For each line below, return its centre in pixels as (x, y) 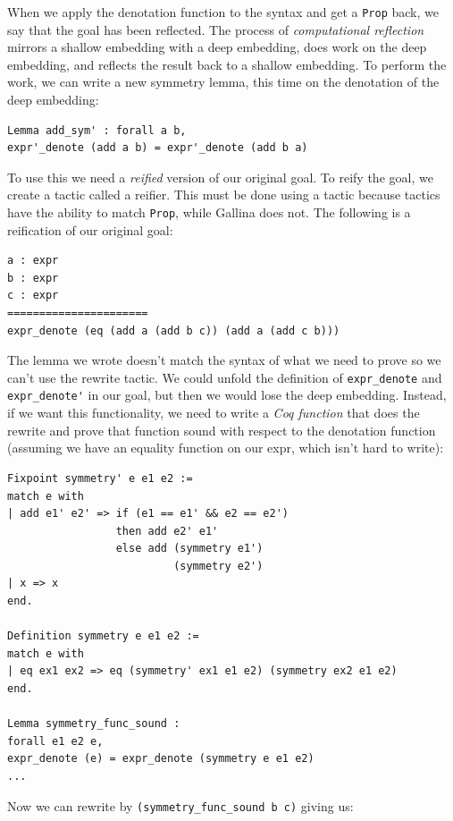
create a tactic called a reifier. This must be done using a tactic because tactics (224, 195)
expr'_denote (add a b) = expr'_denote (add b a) (158, 148)
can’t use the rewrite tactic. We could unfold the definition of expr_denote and (225, 377)
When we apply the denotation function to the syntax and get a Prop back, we (223, 12)
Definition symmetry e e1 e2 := (103, 636)
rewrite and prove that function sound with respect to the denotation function (222, 430)
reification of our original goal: (90, 229)
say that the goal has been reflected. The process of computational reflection (216, 29)
